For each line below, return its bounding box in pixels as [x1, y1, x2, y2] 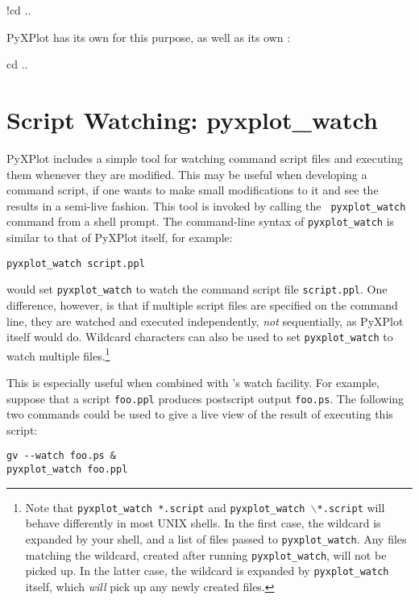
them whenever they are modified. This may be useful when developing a [6, 165, 367, 182]
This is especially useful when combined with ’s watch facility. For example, [6, 374, 380, 390]
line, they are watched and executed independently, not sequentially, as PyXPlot [6, 312, 404, 329]
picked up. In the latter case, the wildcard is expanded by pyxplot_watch [25, 562, 389, 579]
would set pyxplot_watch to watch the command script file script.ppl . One [6, 281, 388, 298]
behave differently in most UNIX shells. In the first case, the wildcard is [25, 515, 381, 531]
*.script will [317, 498, 385, 515]
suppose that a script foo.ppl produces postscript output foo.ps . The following [6, 390, 404, 406]
